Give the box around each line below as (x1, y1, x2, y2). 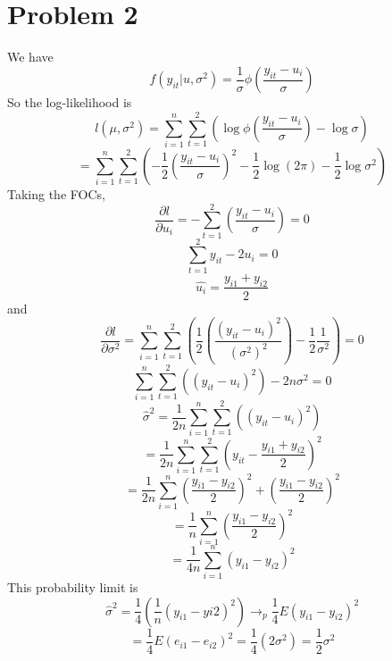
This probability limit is (7, 578, 138, 597)
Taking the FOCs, (7, 184, 105, 203)
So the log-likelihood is (7, 93, 132, 112)
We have (7, 47, 54, 66)
